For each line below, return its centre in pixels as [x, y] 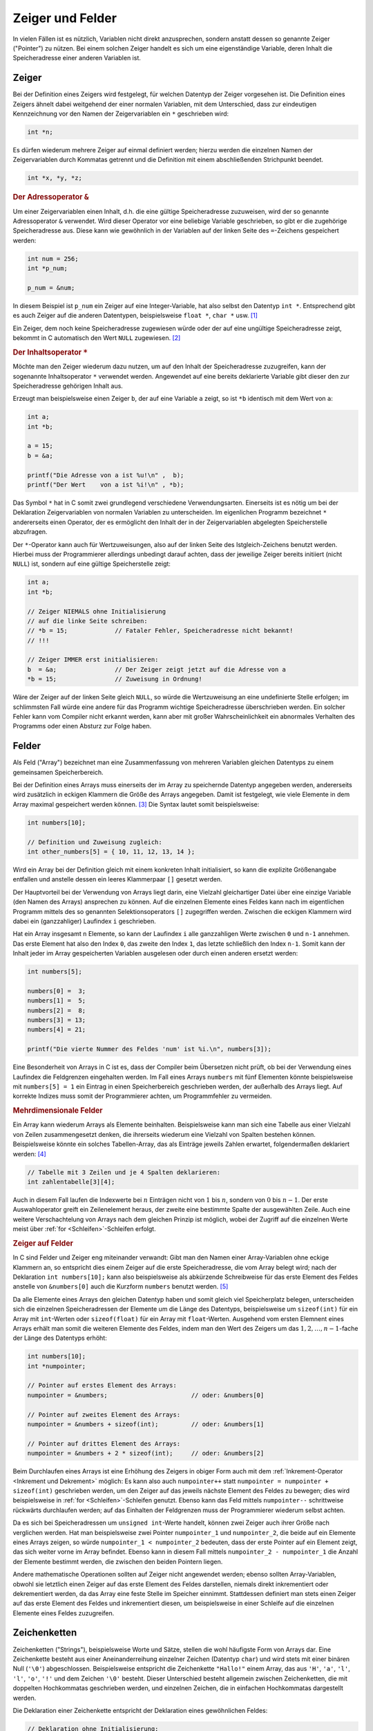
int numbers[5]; [55, 972]
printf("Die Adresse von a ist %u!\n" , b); [106, 475]
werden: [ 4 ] [29, 1154]
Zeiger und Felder [65, 18]
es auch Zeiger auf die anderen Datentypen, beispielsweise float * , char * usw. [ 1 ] [135, 316]
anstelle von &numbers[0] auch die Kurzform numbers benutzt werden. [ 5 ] [121, 1286]
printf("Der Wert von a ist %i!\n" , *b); [106, 485]
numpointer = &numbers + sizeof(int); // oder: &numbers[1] [146, 1424]
